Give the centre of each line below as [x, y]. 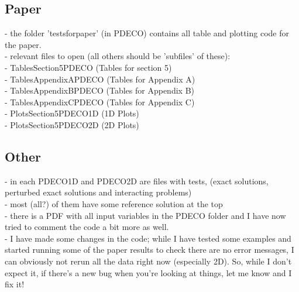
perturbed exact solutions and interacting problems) [98, 192]
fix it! [15, 284]
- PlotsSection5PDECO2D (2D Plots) [72, 124]
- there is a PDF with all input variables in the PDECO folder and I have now [145, 215]
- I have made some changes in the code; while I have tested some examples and [148, 238]
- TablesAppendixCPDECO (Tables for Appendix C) [100, 102]
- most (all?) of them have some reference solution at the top [114, 203]
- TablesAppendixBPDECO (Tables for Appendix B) [99, 90]
